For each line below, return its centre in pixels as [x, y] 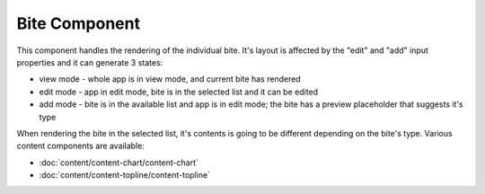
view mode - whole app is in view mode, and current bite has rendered [170, 79]
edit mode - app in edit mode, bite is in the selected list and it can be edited [179, 92]
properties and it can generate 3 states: [90, 62]
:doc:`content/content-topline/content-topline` [125, 175]
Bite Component [79, 23]
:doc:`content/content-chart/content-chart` [119, 163]
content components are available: [81, 146]
